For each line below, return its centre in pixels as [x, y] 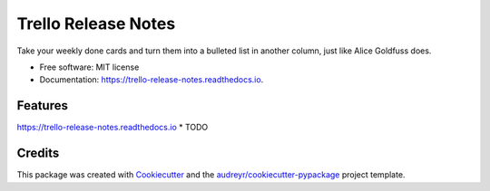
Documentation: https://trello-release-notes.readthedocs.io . [152, 80]
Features [42, 105]
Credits [38, 153]
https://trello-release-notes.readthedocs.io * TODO [113, 128]
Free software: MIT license [89, 67]
